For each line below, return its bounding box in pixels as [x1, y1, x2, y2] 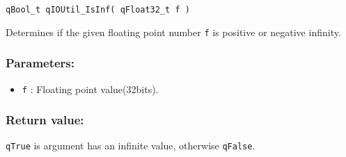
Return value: [6, 111, 84, 129]
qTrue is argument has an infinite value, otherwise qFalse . [6, 138, 255, 153]
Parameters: [6, 54, 75, 72]
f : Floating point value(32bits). [22, 81, 159, 96]
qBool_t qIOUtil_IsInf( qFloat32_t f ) [6, 5, 190, 15]
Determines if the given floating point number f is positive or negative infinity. [6, 24, 341, 39]
